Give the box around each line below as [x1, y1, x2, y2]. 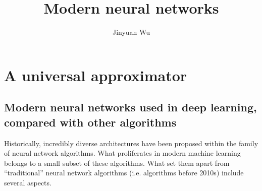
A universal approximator [4, 65, 187, 85]
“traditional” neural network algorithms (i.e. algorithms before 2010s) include [4, 167, 244, 178]
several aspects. [4, 177, 51, 187]
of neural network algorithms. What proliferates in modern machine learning [4, 148, 241, 158]
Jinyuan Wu [112, 27, 150, 37]
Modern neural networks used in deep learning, [4, 99, 257, 115]
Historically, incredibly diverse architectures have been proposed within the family [4, 138, 258, 148]
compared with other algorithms [4, 114, 177, 130]
